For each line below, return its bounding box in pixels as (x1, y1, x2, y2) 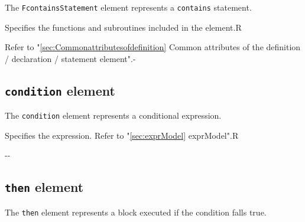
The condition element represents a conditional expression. (5, 109, 222, 122)
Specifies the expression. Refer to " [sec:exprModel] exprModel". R (5, 129, 239, 141)
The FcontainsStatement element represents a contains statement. (5, 1, 252, 13)
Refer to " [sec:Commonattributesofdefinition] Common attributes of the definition (5, 41, 301, 53)
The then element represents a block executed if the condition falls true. (5, 205, 267, 218)
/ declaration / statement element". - (5, 52, 136, 64)
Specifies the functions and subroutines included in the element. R (5, 21, 242, 33)
